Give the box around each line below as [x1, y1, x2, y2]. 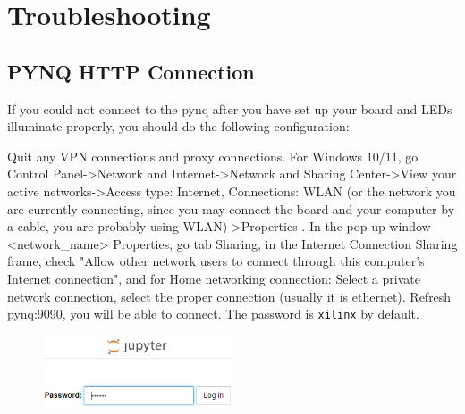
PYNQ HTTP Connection [7, 57, 255, 85]
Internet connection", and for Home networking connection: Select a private [7, 269, 420, 287]
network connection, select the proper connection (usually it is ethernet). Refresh [7, 286, 452, 305]
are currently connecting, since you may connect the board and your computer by [7, 199, 455, 218]
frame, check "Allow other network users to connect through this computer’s [7, 252, 425, 270]
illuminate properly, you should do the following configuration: [7, 117, 350, 136]
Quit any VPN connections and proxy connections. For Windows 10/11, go [7, 146, 418, 165]
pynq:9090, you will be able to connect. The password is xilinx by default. [7, 304, 419, 323]
